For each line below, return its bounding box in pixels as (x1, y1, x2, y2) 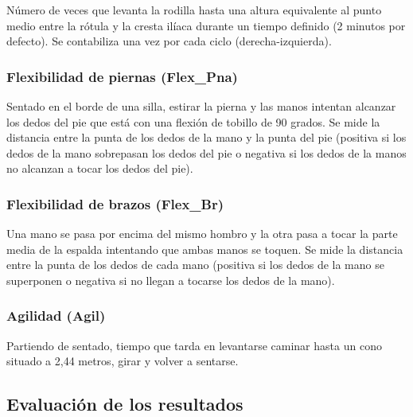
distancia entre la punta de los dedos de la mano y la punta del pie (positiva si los (6, 129, 407, 146)
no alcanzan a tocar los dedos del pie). (6, 160, 193, 177)
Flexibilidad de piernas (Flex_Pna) (6, 66, 238, 86)
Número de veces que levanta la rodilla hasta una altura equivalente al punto (6, 2, 382, 18)
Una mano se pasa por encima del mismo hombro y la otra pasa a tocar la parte (6, 225, 398, 242)
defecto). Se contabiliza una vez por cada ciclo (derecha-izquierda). (6, 33, 332, 49)
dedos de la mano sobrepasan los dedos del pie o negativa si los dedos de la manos (6, 144, 407, 161)
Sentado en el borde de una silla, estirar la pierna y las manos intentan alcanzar (6, 98, 396, 114)
